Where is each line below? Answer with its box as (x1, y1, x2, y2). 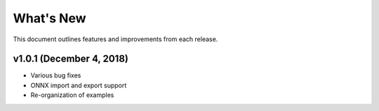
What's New (13, 10, 87, 26)
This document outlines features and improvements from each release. (13, 35, 218, 43)
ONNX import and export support (30, 81, 127, 89)
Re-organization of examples (30, 91, 114, 99)
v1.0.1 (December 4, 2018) (13, 53, 129, 65)
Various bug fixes (30, 71, 81, 80)
